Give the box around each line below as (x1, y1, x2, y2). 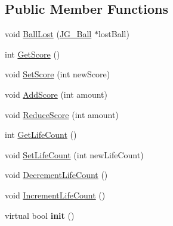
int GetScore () (5, 47, 60, 60)
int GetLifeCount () (5, 128, 77, 141)
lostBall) (98, 28, 129, 40)
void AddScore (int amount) (5, 88, 107, 100)
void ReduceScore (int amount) (5, 108, 119, 120)
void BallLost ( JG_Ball (5, 28, 92, 40)
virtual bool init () (5, 209, 75, 221)
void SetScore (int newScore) (5, 68, 110, 80)
